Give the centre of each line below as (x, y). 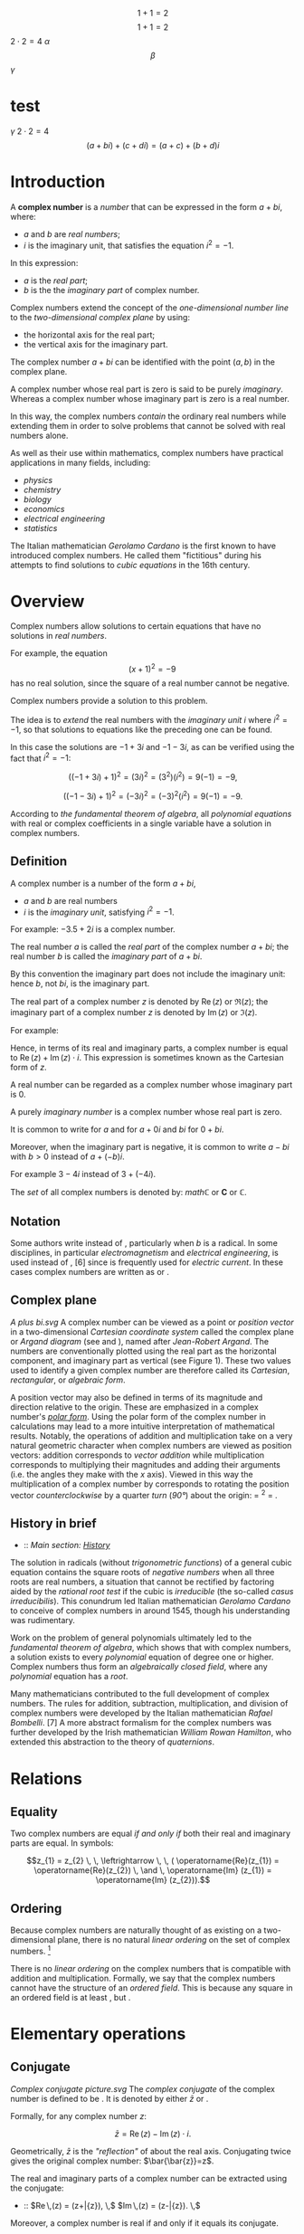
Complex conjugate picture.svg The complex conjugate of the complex (142, 2088)
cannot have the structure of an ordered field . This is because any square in (152, 1987)
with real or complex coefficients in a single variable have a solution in (141, 823)
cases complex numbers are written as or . (90, 1272)
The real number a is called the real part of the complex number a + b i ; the (149, 947)
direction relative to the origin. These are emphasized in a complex (134, 1407)
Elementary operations (98, 2034)
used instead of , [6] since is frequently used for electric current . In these (147, 1262)
